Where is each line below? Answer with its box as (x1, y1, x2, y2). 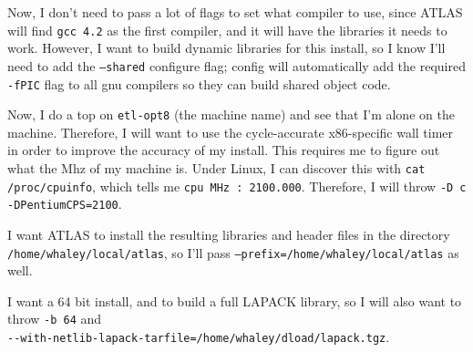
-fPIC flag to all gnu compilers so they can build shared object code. (7, 74, 391, 93)
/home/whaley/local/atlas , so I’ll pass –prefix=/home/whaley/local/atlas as (7, 243, 459, 262)
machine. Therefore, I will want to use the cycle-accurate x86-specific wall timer (7, 122, 454, 141)
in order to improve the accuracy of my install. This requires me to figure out (7, 140, 440, 160)
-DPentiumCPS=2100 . (7, 194, 122, 213)
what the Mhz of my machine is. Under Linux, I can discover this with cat (7, 159, 426, 177)
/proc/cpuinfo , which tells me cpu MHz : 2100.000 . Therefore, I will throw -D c (7, 176, 467, 195)
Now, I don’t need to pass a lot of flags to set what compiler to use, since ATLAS (7, 3, 463, 21)
